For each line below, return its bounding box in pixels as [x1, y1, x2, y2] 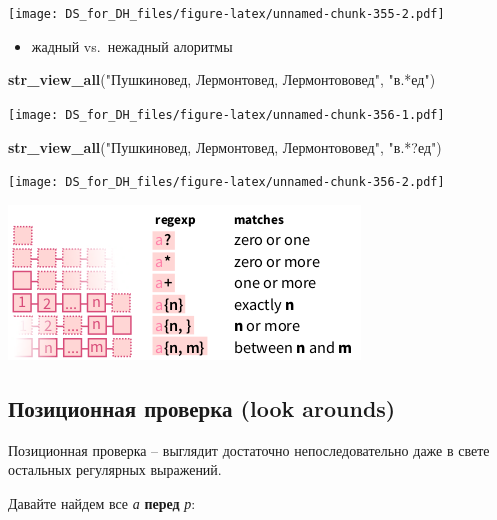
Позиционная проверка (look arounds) [8, 392, 396, 423]
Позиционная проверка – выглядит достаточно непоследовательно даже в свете [8, 439, 490, 460]
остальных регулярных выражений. [8, 459, 222, 480]
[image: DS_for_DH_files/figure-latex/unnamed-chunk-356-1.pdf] [8, 107, 445, 122]
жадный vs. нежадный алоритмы [31, 35, 233, 56]
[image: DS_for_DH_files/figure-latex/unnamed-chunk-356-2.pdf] [8, 175, 445, 190]
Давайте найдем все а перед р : [8, 492, 196, 513]
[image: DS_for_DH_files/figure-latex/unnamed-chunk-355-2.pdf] [8, 7, 445, 21]
